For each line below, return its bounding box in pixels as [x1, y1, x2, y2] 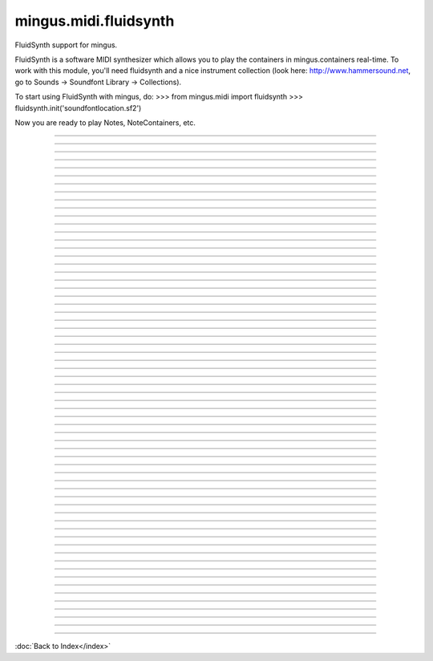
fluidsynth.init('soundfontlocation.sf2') [14, 103, 142, 112]
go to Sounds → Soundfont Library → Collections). [14, 77, 182, 87]
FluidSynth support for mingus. [14, 40, 118, 50]
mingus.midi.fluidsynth [14, 12, 175, 30]
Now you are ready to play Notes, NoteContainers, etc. [14, 117, 196, 128]
